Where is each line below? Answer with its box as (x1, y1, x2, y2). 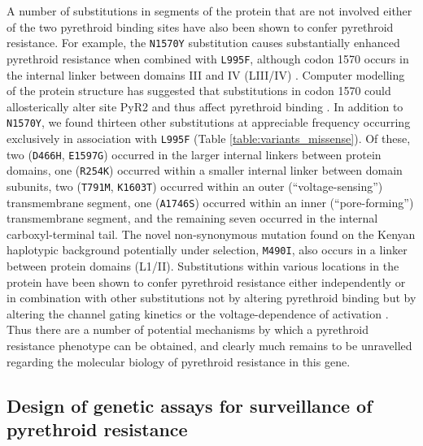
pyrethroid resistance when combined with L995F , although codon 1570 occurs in (7, 50, 409, 67)
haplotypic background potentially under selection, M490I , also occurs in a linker (7, 241, 408, 258)
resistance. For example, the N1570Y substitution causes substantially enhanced (7, 34, 400, 51)
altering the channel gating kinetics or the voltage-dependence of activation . (7, 305, 389, 322)
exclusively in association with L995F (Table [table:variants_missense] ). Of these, (7, 129, 411, 146)
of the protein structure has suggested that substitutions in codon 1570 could (7, 82, 391, 99)
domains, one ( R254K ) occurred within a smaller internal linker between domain (7, 162, 403, 179)
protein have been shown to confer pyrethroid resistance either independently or (7, 273, 406, 290)
